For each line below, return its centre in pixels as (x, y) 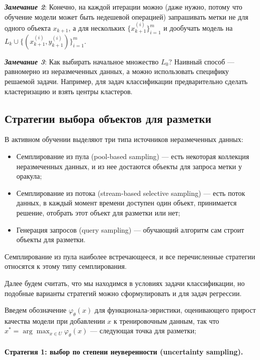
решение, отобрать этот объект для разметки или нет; (98, 212)
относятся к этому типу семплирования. (66, 266)
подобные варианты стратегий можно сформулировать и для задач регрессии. (123, 293)
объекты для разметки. (51, 239)
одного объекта (28, 28)
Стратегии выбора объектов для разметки (108, 118)
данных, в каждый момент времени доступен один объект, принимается (126, 203)
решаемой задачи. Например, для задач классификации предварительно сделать (126, 81)
